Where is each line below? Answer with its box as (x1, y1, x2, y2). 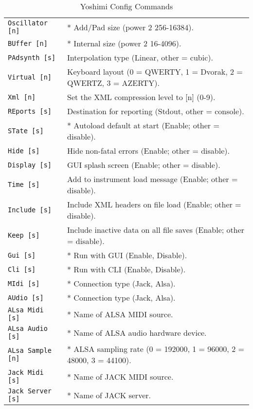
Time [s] (8, 181, 40, 188)
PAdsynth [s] (8, 53, 56, 61)
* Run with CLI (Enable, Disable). (67, 264, 186, 275)
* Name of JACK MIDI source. (67, 370, 174, 382)
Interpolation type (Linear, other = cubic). (67, 52, 213, 63)
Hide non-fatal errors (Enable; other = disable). (67, 145, 230, 156)
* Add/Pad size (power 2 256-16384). (67, 21, 194, 33)
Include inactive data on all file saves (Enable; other (67, 224, 245, 235)
